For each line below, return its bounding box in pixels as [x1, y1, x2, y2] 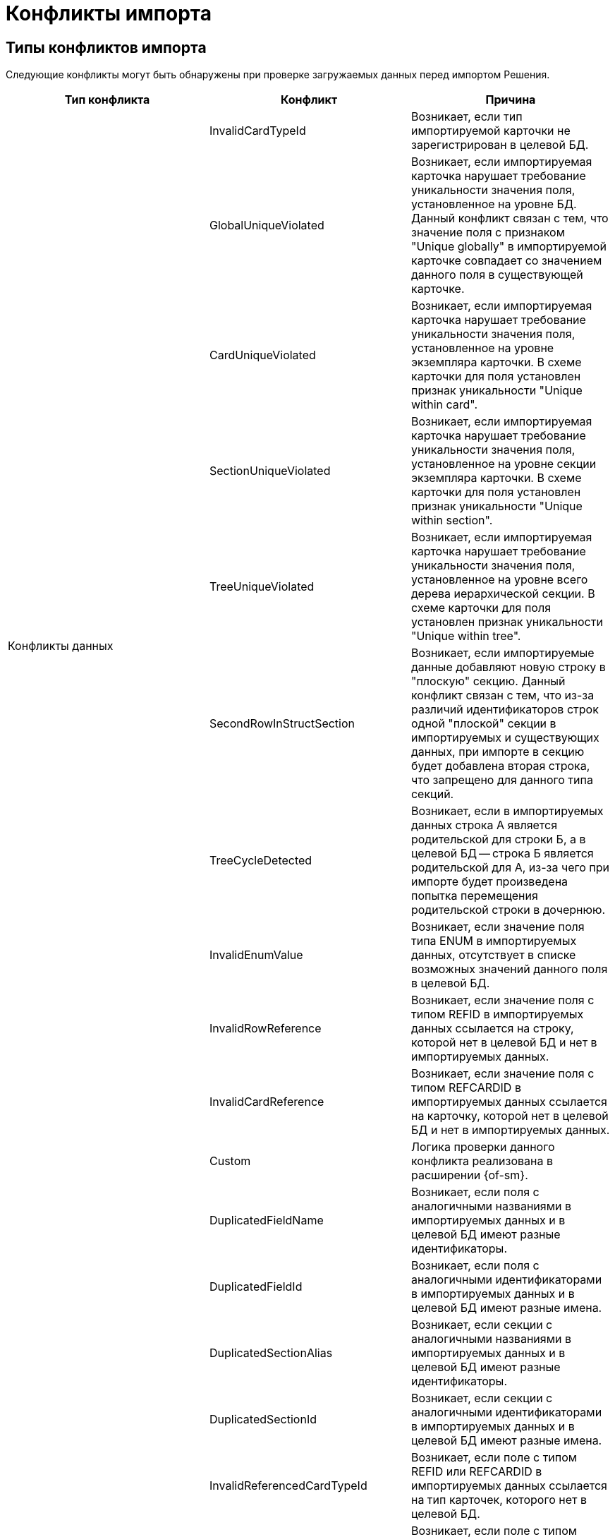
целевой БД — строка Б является [410, 846, 594, 861]
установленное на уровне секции [410, 457, 597, 471]
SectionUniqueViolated [209, 464, 331, 478]
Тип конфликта [64, 92, 150, 107]
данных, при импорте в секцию [410, 745, 585, 759]
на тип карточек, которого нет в [410, 1493, 587, 1507]
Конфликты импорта [6, 1, 212, 25]
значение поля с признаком [410, 225, 565, 240]
